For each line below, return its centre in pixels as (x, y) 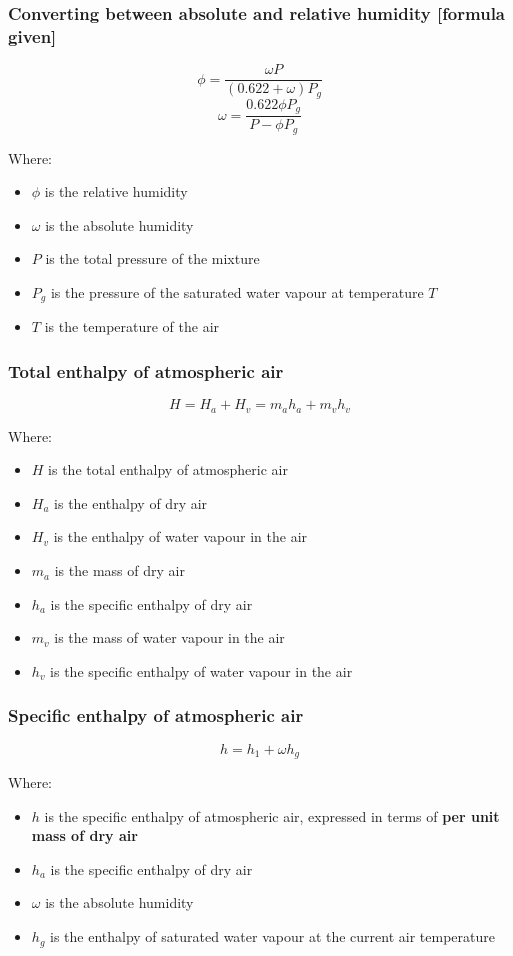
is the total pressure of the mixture (152, 258)
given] (32, 35)
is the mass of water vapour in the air (169, 637)
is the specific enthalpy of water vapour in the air (201, 670)
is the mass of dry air (119, 570)
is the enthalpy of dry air (131, 502)
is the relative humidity (116, 191)
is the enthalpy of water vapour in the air (180, 536)
